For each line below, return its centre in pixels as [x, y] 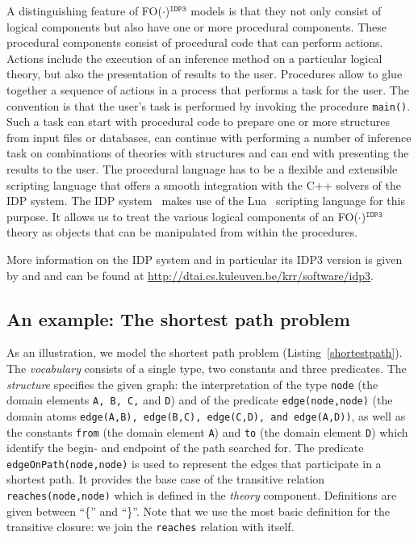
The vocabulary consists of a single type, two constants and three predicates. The [207, 368]
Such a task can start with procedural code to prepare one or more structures [199, 121]
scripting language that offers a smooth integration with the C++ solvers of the [204, 184]
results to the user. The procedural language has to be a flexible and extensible [202, 169]
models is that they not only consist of [286, 10]
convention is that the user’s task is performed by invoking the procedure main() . [209, 105]
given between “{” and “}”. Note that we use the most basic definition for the [199, 511]
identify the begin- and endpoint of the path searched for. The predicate [185, 448]
